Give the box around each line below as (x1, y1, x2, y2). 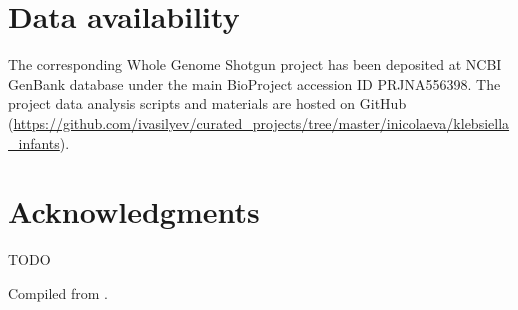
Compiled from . (8, 282, 108, 303)
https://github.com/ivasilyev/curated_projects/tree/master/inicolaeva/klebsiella (13, 112, 510, 133)
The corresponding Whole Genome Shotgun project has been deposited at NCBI (8, 54, 502, 75)
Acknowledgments (8, 191, 260, 232)
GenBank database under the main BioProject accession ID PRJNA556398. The (8, 73, 501, 94)
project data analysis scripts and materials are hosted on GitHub (8, 93, 407, 114)
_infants (8, 132, 60, 153)
